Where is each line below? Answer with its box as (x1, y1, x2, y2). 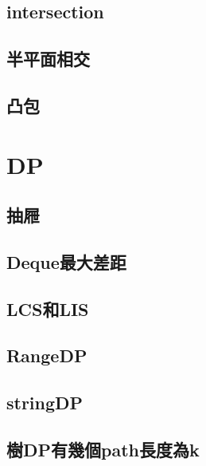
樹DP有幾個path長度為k (6, 437, 200, 462)
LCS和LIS (6, 296, 89, 321)
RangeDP (6, 343, 87, 368)
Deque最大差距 (6, 249, 126, 274)
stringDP (6, 390, 84, 415)
